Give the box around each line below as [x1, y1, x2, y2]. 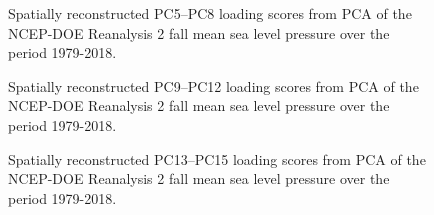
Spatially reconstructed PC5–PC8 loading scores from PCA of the [8, 3, 412, 23]
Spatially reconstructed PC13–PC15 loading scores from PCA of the [8, 148, 426, 169]
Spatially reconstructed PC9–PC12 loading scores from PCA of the [8, 75, 419, 96]
